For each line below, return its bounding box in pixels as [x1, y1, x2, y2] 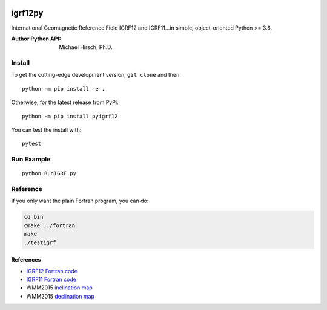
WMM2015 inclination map [26, 284, 93, 291]
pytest [22, 140, 42, 147]
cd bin [24, 213, 44, 221]
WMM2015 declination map [26, 292, 95, 300]
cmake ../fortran [24, 222, 76, 229]
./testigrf [24, 239, 56, 246]
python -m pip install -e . [22, 85, 105, 92]
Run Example [11, 155, 51, 163]
